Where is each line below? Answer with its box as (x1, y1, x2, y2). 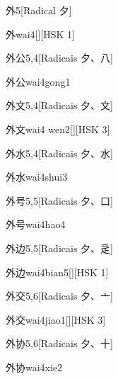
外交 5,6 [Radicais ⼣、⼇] (6, 288, 113, 303)
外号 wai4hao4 (6, 217, 66, 232)
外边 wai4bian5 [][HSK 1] (6, 264, 109, 279)
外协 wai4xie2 (6, 359, 63, 374)
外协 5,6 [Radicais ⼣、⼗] (6, 336, 113, 351)
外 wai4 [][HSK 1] (6, 26, 76, 41)
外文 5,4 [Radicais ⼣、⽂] (6, 98, 113, 113)
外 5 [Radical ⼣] (6, 3, 72, 17)
